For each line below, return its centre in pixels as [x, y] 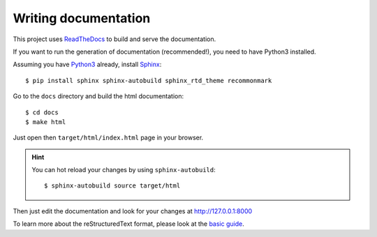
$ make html [46, 122]
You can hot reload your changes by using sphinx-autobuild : [124, 170]
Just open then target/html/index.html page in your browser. [108, 138]
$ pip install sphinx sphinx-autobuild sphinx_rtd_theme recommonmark [149, 81]
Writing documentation [82, 18]
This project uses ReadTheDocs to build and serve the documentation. [114, 39]
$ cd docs [42, 112]
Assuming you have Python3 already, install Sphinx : [87, 64]
